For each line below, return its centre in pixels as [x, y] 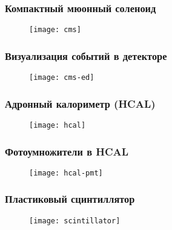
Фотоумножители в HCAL [67, 151]
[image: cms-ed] [62, 78]
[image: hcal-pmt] [66, 173]
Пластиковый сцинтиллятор [70, 199]
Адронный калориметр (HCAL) [80, 103]
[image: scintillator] [75, 221]
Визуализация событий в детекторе [86, 55]
